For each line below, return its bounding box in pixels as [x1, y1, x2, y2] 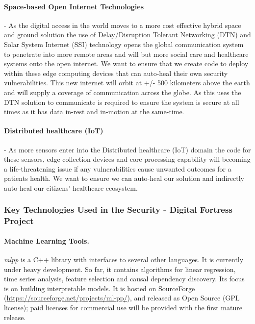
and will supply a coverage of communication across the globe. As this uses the [4, 87, 241, 97]
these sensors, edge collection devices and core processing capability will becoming [4, 154, 251, 164]
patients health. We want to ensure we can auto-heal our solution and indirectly [4, 173, 244, 183]
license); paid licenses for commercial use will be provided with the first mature [4, 302, 242, 313]
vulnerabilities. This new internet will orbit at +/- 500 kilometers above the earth [4, 77, 250, 88]
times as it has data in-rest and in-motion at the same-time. [4, 106, 184, 117]
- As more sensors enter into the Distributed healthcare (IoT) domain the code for [4, 144, 251, 154]
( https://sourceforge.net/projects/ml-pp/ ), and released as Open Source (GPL [4, 293, 240, 303]
